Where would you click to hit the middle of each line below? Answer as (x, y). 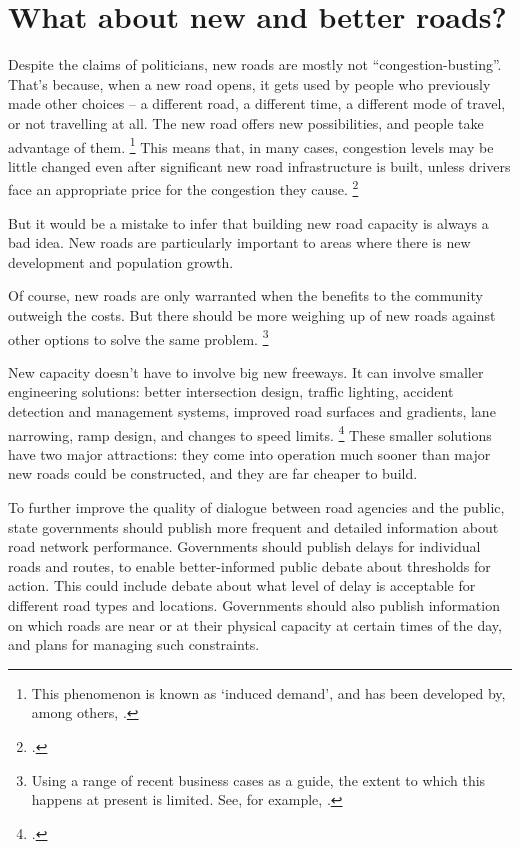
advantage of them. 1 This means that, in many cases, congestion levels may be (251, 145)
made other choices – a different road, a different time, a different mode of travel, (257, 103)
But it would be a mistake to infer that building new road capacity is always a (248, 222)
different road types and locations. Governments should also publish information (254, 605)
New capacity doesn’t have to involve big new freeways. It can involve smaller (246, 371)
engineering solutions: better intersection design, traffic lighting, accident (231, 391)
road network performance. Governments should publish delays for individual (244, 546)
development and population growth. (121, 261)
